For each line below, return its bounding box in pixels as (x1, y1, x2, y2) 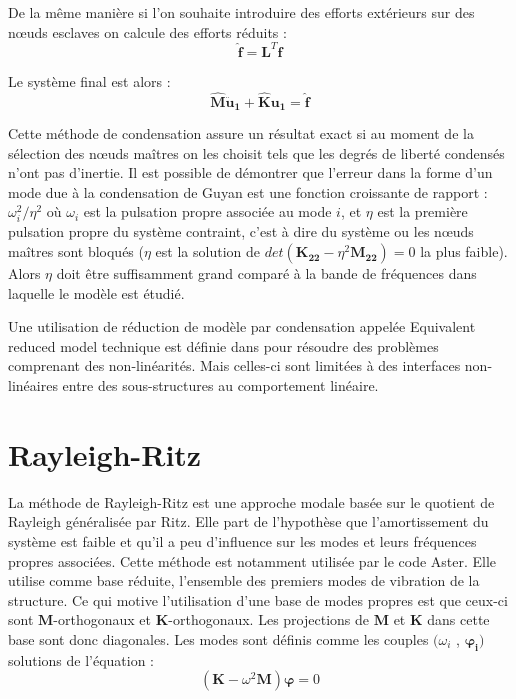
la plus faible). (420, 241, 508, 262)
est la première (377, 201, 468, 222)
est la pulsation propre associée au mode (83, 201, 332, 222)
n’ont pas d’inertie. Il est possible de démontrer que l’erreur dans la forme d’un (8, 162, 493, 183)
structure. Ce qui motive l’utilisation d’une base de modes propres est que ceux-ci (8, 589, 508, 610)
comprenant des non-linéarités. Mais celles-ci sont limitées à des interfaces (8, 355, 461, 376)
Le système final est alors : (8, 70, 171, 91)
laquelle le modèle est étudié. (8, 282, 185, 303)
